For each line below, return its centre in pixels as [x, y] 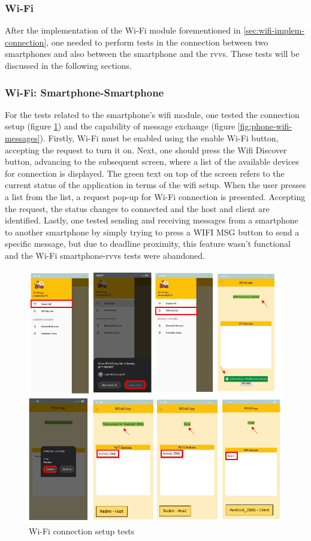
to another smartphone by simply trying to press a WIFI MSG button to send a [152, 232]
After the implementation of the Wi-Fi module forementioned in [123, 30]
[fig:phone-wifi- [265, 126]
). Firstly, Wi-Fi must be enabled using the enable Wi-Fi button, [159, 138]
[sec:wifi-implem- [274, 30]
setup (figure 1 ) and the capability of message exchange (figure [120, 126]
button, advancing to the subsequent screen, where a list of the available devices [152, 161]
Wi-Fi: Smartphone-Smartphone [84, 92]
